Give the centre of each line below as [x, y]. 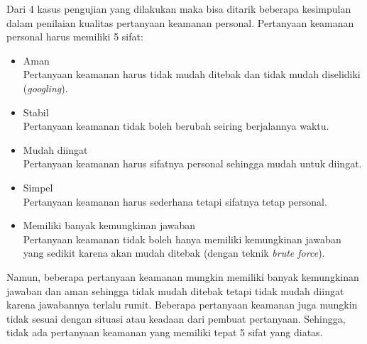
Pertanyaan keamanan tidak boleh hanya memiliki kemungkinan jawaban [182, 239]
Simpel [38, 187]
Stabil [36, 112]
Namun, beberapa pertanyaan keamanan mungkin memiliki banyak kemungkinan [183, 276]
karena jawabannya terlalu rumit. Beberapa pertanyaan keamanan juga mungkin [182, 305]
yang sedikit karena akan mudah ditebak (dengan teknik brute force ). [174, 253]
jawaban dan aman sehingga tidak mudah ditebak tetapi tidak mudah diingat [175, 290]
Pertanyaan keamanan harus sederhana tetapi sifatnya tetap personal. [175, 201]
